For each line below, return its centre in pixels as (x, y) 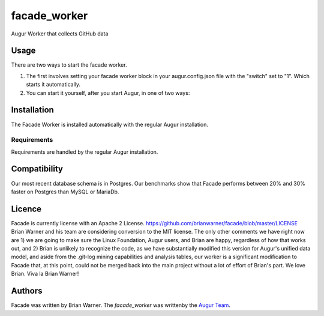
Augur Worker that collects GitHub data (60, 34)
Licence (26, 209)
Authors (27, 291)
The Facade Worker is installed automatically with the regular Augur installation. (110, 124)
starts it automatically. (53, 85)
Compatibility (37, 169)
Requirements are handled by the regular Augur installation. (85, 152)
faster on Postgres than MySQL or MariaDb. (65, 192)
